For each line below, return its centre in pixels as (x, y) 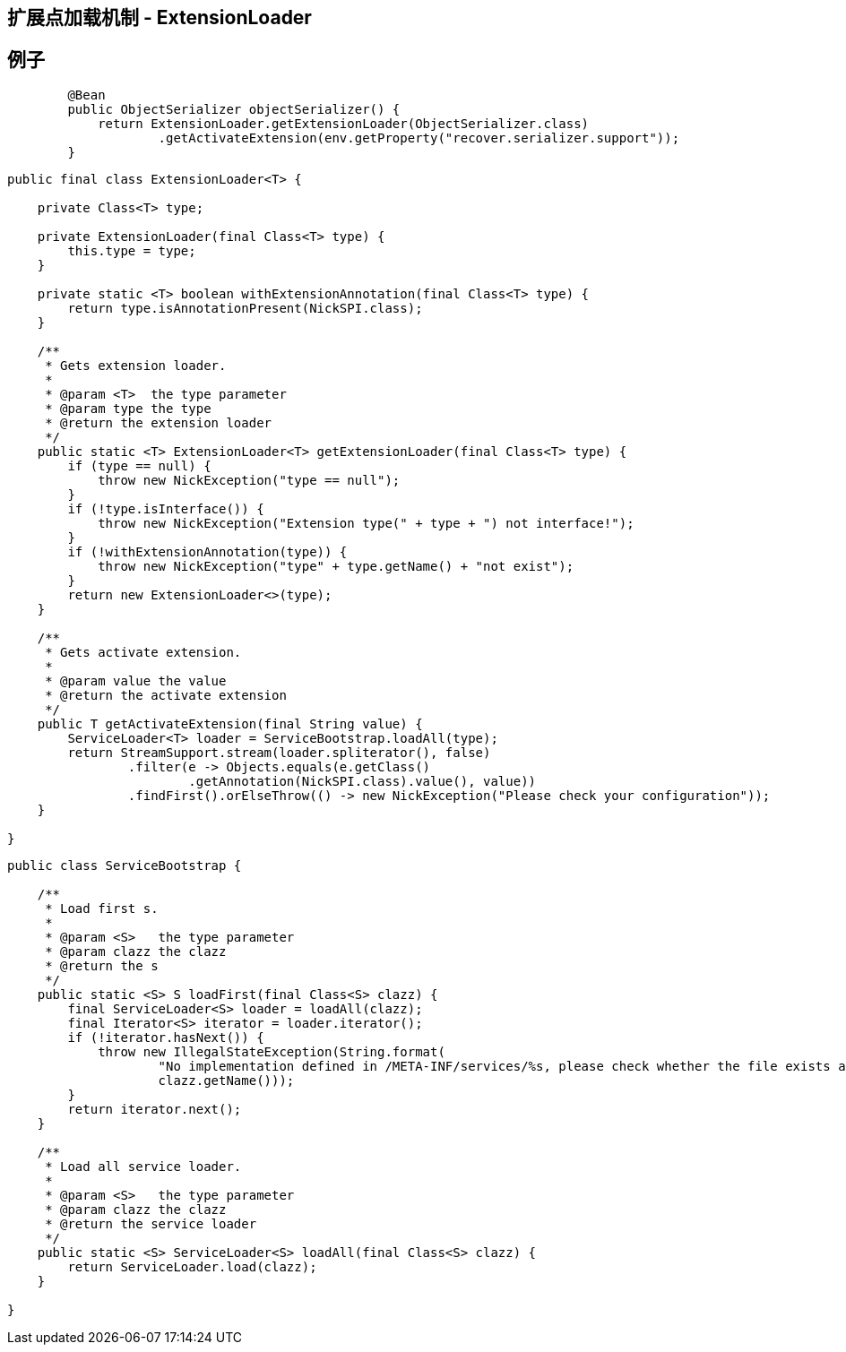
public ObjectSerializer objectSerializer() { (234, 109)
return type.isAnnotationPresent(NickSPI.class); (245, 308)
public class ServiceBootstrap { (125, 865)
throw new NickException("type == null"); (249, 480)
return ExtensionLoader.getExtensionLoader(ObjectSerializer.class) (344, 123)
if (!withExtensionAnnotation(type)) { (207, 551)
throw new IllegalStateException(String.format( (272, 1051)
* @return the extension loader (159, 422)
